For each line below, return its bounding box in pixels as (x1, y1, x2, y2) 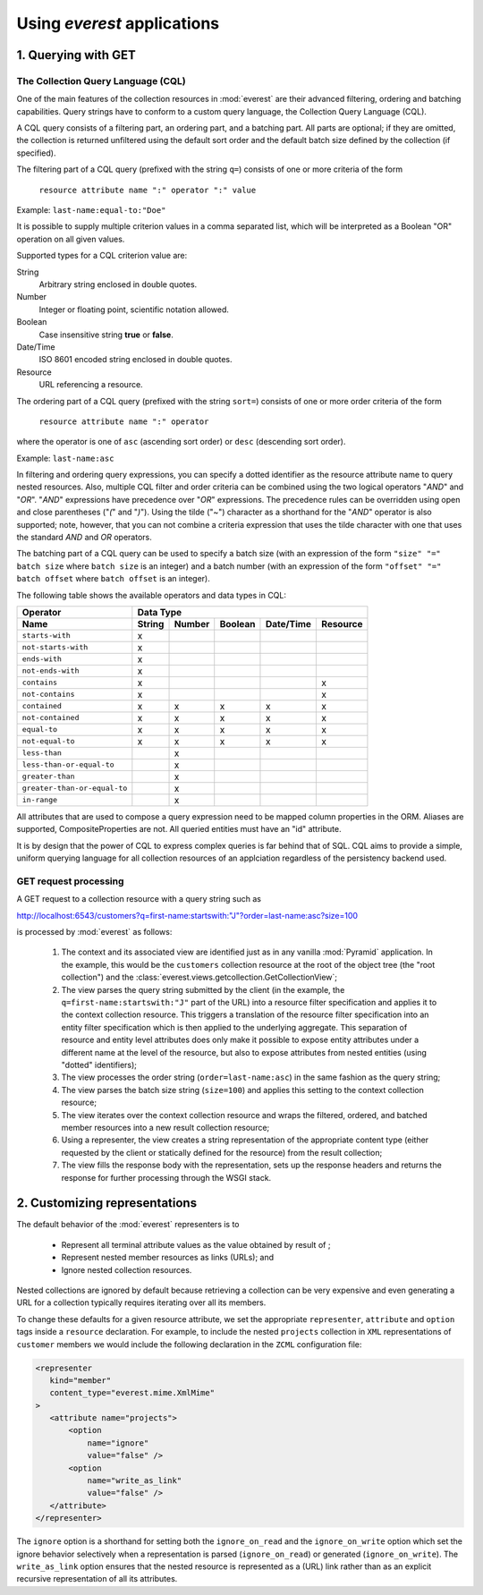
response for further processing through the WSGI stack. (61, 1172, 272, 1183)
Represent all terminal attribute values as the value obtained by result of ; (61, 1239, 331, 1250)
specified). (16, 148, 56, 158)
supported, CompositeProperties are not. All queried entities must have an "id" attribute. (16, 824, 342, 835)
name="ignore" (87, 1438, 149, 1448)
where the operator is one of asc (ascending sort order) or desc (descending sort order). (16, 437, 346, 447)
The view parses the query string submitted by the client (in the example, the (61, 984, 345, 995)
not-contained (21, 713, 80, 723)
